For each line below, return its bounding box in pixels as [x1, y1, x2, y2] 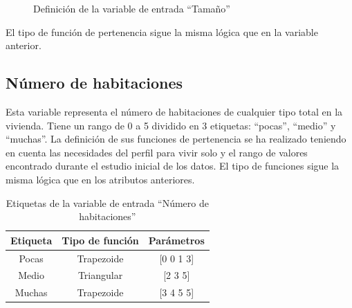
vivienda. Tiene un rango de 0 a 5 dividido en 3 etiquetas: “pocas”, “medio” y [6, 118, 336, 132]
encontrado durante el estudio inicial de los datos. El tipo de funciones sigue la [6, 158, 340, 173]
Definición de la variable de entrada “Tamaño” [33, 1, 230, 15]
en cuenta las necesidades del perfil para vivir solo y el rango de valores [6, 145, 308, 159]
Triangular [77, 268, 123, 282]
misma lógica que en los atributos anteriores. [6, 172, 195, 186]
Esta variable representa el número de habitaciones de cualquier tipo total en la [6, 104, 343, 118]
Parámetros [148, 233, 205, 247]
